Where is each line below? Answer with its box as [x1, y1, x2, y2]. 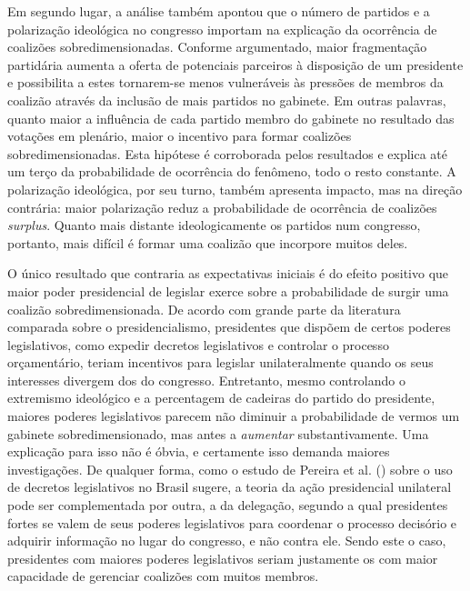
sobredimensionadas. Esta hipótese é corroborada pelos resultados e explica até [7, 144, 447, 163]
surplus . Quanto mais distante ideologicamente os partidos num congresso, [7, 215, 421, 235]
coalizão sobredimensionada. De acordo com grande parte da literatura [7, 299, 401, 318]
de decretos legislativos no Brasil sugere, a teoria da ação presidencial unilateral [7, 477, 452, 496]
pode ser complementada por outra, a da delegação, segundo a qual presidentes [7, 496, 448, 515]
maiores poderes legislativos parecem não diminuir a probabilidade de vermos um [7, 406, 460, 426]
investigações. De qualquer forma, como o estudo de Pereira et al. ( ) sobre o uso [7, 459, 453, 478]
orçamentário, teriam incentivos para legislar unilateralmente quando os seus [7, 353, 434, 372]
